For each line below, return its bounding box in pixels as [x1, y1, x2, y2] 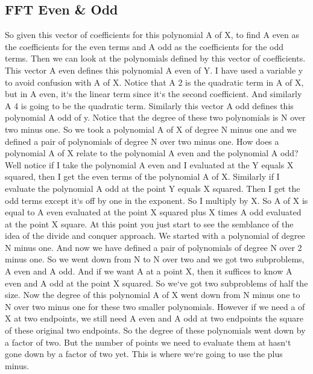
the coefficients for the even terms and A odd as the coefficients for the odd [5, 40, 283, 52]
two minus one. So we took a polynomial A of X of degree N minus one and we [5, 122, 297, 135]
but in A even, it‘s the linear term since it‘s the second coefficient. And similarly [5, 87, 302, 100]
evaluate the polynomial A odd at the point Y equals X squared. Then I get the [5, 182, 300, 194]
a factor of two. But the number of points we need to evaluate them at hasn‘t [5, 335, 291, 348]
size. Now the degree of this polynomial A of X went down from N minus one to [5, 288, 300, 301]
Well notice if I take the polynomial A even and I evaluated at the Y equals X [5, 158, 294, 171]
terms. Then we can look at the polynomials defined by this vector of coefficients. [5, 52, 306, 65]
